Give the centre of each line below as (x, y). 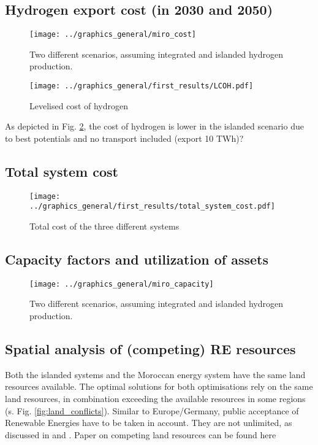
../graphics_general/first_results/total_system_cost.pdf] (152, 207)
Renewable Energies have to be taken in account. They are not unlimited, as (149, 423)
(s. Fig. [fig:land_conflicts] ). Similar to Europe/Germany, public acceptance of (152, 410)
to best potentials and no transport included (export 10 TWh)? (124, 138)
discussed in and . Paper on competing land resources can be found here (141, 434)
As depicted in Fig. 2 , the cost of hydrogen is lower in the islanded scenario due (154, 126)
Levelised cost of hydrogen (79, 105)
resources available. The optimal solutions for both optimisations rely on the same (159, 386)
